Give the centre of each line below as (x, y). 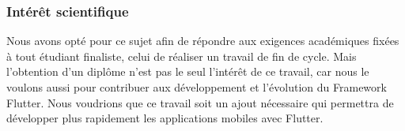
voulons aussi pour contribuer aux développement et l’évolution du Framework (197, 87)
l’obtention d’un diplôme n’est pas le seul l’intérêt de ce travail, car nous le (188, 71)
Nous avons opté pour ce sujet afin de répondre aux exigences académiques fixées (203, 41)
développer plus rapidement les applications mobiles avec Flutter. (165, 118)
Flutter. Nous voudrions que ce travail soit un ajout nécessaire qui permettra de (200, 102)
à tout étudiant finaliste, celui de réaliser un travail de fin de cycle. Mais (182, 56)
